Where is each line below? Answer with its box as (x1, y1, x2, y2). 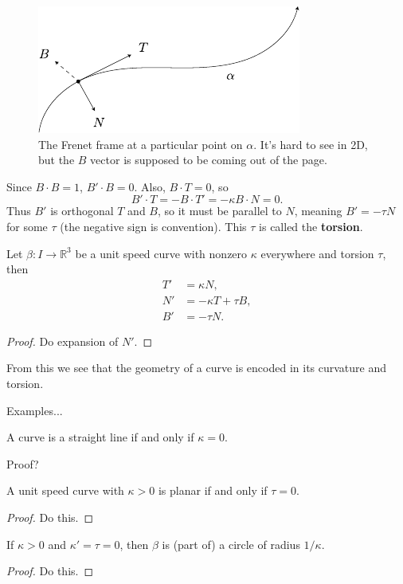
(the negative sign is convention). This (60, 218, 247, 234)
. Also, (134, 178, 166, 194)
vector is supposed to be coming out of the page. (90, 151, 327, 168)
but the (38, 151, 75, 168)
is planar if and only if (158, 482, 268, 499)
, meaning (294, 202, 342, 219)
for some (6, 218, 48, 234)
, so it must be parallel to (158, 202, 282, 219)
